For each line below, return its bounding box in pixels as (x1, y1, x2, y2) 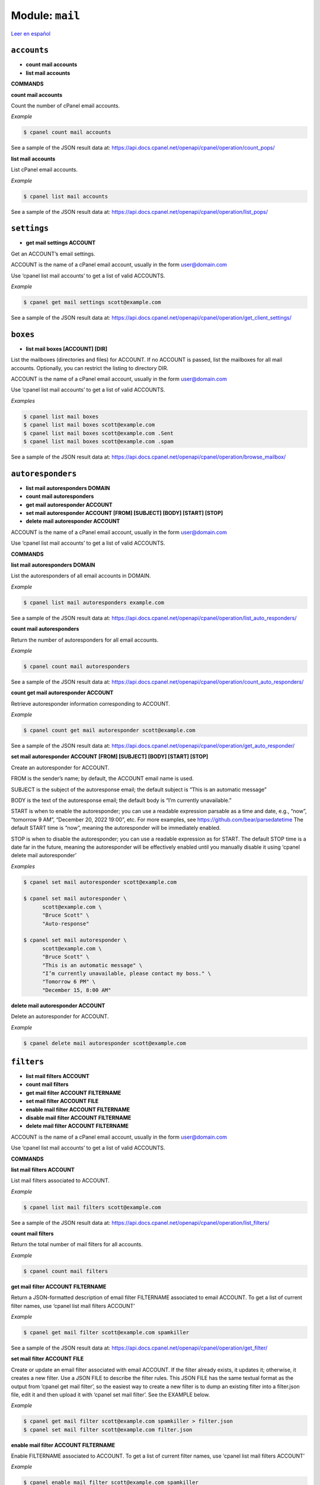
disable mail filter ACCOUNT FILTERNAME (25, 1114, 132, 1121)
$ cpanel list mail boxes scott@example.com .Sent (23, 429, 174, 437)
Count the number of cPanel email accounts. (11, 102, 120, 109)
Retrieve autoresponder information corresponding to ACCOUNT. (11, 700, 170, 707)
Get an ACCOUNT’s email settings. (11, 250, 95, 257)
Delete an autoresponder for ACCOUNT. (11, 1013, 109, 1020)
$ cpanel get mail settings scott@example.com (23, 299, 161, 305)
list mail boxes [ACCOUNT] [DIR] (25, 345, 108, 352)
